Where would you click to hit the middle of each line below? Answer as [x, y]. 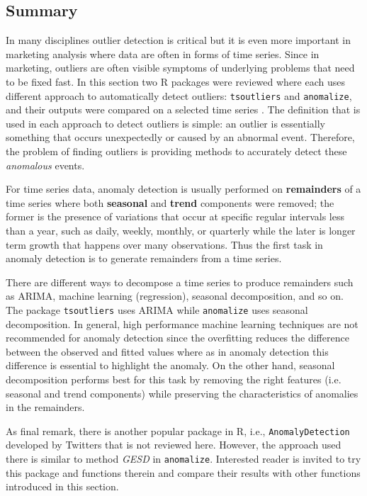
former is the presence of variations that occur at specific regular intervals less [175, 216]
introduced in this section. [62, 486]
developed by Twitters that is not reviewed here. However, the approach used [174, 445]
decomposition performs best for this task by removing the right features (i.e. [174, 379]
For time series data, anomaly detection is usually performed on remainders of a [183, 189]
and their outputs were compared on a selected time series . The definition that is [183, 109]
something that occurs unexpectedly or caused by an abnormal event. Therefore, [180, 137]
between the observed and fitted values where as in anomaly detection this [167, 351]
